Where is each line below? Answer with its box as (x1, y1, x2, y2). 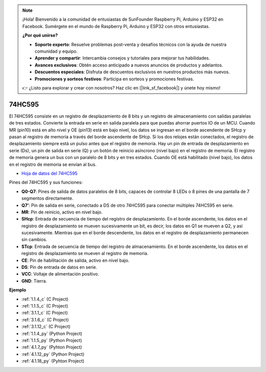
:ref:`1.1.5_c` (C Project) (21, 303, 68, 309)
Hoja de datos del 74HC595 (21, 170, 78, 176)
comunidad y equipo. (34, 48, 78, 54)
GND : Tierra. (21, 278, 47, 284)
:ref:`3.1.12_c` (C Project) (21, 324, 71, 330)
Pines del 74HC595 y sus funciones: (9, 180, 83, 186)
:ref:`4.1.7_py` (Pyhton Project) (21, 344, 82, 350)
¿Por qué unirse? (22, 32, 58, 38)
